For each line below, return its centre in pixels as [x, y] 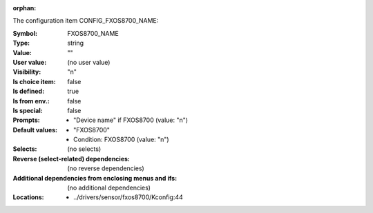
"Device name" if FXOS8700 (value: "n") [131, 120]
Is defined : [29, 91]
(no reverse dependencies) [106, 168]
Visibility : [27, 72]
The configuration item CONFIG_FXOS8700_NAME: [86, 21]
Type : [21, 43]
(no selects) [84, 149]
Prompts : [27, 120]
